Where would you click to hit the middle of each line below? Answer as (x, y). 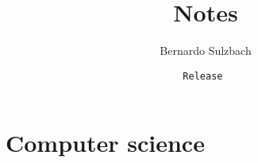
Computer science (105, 143)
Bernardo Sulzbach (206, 50)
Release (203, 76)
